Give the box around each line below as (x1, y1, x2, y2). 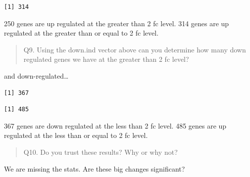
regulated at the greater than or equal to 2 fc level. (4, 28, 159, 38)
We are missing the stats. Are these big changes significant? (4, 163, 185, 174)
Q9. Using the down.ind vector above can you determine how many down (23, 44, 246, 54)
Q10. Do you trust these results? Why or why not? (23, 146, 178, 157)
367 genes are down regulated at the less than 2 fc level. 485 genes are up (4, 120, 227, 131)
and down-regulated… (4, 70, 69, 81)
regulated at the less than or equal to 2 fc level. (4, 130, 148, 140)
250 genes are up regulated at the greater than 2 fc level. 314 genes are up (4, 18, 229, 28)
